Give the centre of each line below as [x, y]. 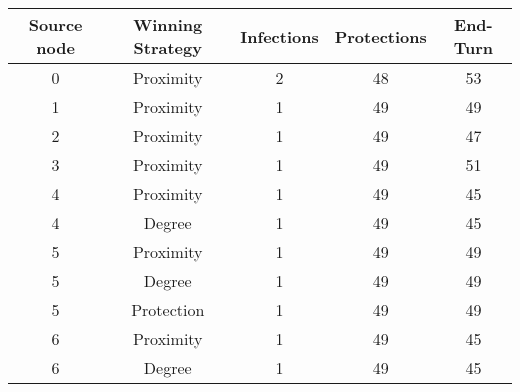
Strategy [167, 47]
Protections [380, 36]
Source [55, 24]
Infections [279, 36]
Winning [168, 24]
